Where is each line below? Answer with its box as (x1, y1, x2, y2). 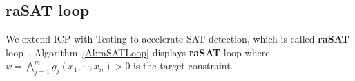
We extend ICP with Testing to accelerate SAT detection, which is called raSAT (6, 32, 349, 46)
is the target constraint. (133, 58, 233, 73)
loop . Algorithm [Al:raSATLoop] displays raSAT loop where (6, 45, 270, 59)
